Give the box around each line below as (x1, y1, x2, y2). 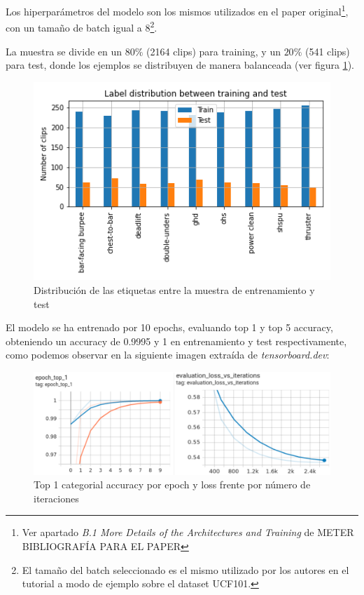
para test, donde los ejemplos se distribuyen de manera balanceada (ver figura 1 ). (6, 58, 354, 72)
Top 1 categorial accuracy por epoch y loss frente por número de (34, 477, 311, 492)
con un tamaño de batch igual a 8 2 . (6, 18, 157, 34)
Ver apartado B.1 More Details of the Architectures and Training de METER (22, 525, 354, 540)
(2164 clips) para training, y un (146, 44, 281, 58)
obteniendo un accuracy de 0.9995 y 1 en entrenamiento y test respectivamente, (6, 333, 347, 348)
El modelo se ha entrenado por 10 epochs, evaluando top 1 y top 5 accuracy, (6, 320, 333, 335)
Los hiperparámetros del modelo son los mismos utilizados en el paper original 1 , (6, 2, 349, 18)
